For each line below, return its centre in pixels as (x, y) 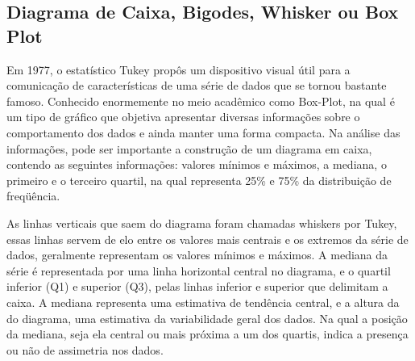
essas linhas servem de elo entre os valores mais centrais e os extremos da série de (207, 239)
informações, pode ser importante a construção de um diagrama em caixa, (189, 148)
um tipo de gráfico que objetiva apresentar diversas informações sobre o (183, 117)
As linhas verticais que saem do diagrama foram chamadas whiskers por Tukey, (202, 222)
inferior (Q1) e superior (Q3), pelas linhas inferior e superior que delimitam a (197, 286)
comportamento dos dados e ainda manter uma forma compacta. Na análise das (203, 132)
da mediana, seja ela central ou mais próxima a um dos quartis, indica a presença (207, 334)
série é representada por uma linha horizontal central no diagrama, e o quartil (199, 270)
